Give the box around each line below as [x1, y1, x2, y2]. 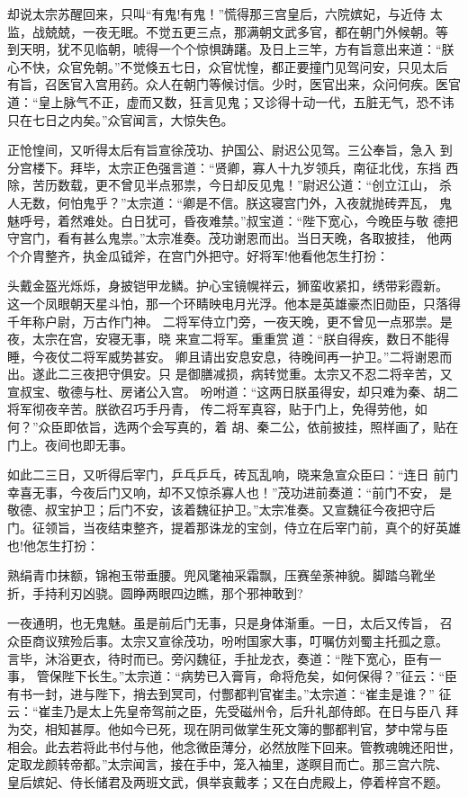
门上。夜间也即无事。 [7, 434, 133, 453]
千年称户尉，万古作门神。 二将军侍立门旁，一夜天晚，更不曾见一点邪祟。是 [7, 311, 453, 330]
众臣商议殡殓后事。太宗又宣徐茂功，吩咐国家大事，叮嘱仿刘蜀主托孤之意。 [7, 631, 448, 649]
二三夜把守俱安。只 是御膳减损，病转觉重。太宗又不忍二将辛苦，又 [57, 364, 453, 383]
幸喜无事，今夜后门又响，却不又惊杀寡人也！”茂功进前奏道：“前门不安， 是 [7, 482, 452, 501]
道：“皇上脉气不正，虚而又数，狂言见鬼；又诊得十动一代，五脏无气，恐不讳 [7, 92, 454, 111]
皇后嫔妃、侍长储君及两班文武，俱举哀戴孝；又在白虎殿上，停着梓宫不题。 [7, 772, 448, 791]
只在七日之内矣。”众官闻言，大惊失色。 [7, 110, 234, 129]
